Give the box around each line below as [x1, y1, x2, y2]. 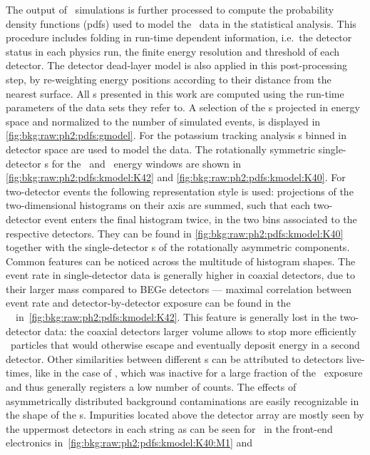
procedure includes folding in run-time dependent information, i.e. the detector [6, 30, 352, 45]
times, [6, 365, 32, 380]
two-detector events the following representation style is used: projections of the [6, 183, 354, 198]
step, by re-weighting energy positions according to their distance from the [6, 71, 332, 86]
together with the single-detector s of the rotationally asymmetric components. [6, 240, 350, 255]
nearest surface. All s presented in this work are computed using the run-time [6, 86, 344, 101]
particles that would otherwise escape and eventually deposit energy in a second [10, 337, 360, 352]
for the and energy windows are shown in [51, 155, 242, 170]
